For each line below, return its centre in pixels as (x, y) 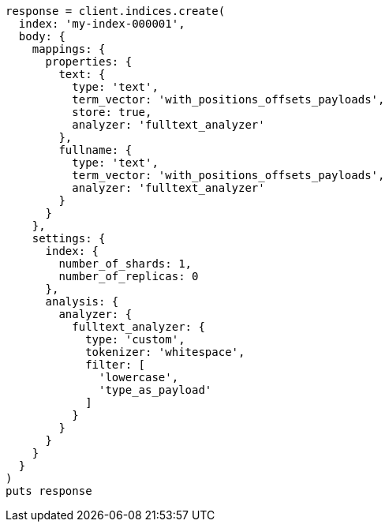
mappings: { (69, 49)
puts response (49, 491)
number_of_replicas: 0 (129, 276)
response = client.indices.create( (116, 11)
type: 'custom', (135, 339)
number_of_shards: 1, (125, 264)
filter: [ (116, 365)
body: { (42, 36)
